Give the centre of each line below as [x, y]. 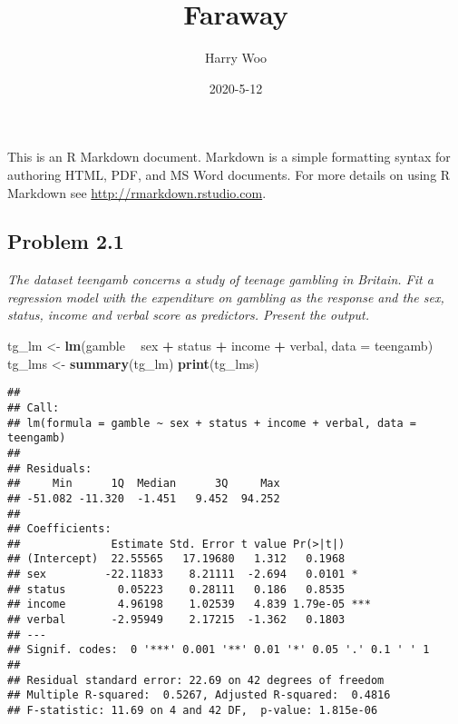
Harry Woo [236, 58]
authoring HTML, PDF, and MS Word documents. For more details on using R [229, 174]
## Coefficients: [59, 529]
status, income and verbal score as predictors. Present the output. [188, 315]
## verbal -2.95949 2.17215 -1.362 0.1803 [176, 620]
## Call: [34, 407]
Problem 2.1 [66, 241]
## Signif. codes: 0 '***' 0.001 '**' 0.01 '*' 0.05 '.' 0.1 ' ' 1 [219, 650]
